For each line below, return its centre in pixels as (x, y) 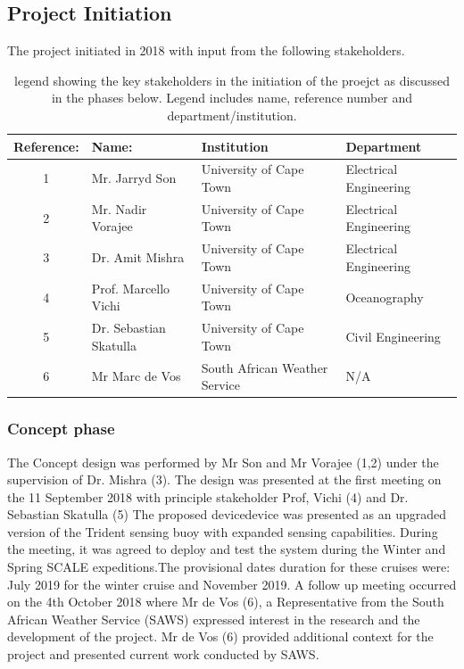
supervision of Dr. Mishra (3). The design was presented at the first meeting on (224, 479)
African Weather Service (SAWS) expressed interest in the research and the (214, 619)
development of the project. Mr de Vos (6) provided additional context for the (220, 636)
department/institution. (232, 115)
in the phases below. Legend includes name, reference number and (232, 98)
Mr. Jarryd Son (134, 178)
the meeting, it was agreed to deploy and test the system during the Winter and (227, 549)
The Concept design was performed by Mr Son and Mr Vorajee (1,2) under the (223, 462)
